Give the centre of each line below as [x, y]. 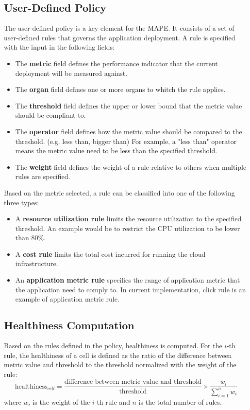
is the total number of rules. [180, 401]
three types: [22, 202]
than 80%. [31, 238]
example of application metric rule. [67, 299]
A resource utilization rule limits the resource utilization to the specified [128, 219]
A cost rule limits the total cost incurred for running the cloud [110, 254]
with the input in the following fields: [59, 47]
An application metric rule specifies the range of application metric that [128, 280]
